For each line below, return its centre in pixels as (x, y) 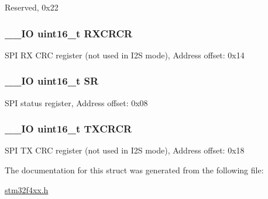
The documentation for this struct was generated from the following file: (134, 170)
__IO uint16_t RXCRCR (69, 33)
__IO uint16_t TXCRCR (68, 129)
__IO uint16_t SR (52, 81)
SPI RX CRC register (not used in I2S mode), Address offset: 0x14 (125, 55)
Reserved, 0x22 (32, 7)
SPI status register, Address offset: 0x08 (76, 102)
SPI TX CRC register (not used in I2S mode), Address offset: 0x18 (125, 150)
